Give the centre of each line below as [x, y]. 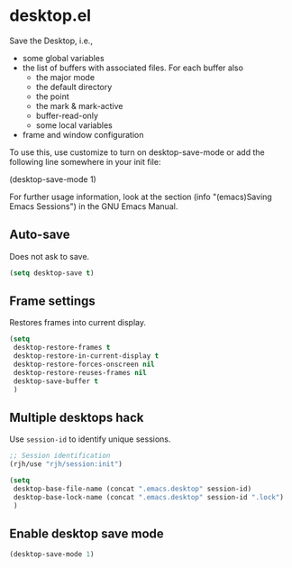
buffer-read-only [67, 115]
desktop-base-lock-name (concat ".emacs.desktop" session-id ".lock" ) [148, 497]
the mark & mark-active [79, 105]
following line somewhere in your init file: [85, 161]
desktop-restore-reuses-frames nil [80, 372]
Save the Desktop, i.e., [51, 41]
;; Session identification [60, 456]
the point [52, 96]
